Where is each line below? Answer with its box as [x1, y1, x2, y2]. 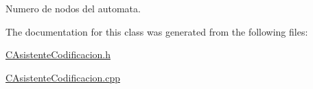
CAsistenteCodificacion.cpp [5, 70, 120, 84]
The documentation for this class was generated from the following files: [5, 24, 308, 38]
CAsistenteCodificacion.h [5, 47, 111, 62]
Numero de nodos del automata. [5, 1, 141, 15]
